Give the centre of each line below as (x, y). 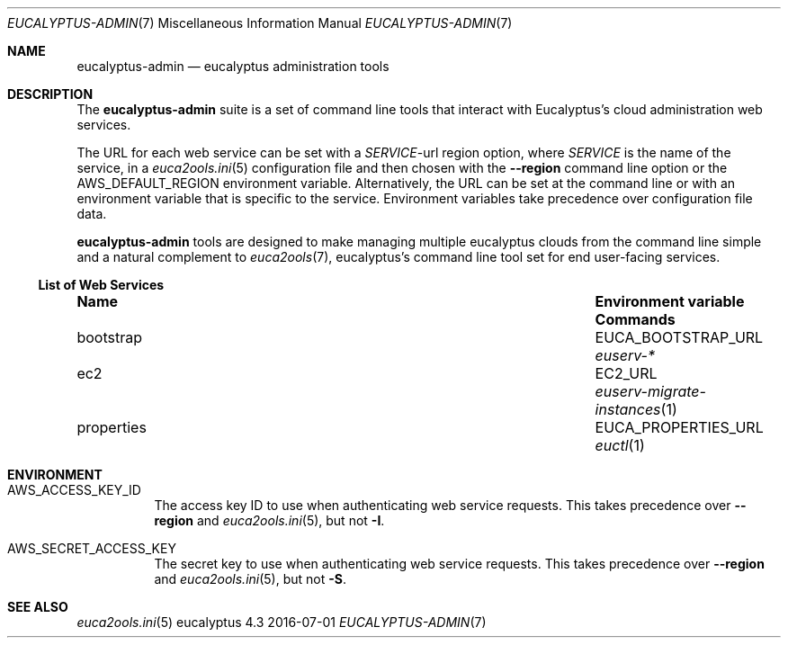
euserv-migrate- (650, 391)
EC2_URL (626, 373)
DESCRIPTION (50, 94)
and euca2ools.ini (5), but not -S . (251, 579)
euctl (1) (620, 445)
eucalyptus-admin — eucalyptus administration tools (233, 66)
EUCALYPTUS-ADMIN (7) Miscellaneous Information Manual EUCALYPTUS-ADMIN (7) (260, 23)
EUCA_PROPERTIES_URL (679, 427)
